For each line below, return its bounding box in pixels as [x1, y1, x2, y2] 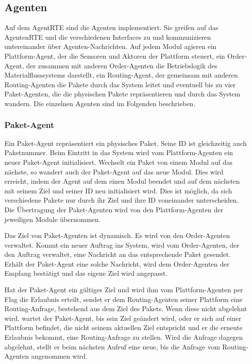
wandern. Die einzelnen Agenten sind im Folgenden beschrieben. [4, 98, 196, 108]
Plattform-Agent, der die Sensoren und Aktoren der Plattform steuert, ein [4, 50, 225, 61]
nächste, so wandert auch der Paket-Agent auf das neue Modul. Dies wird [4, 166, 224, 176]
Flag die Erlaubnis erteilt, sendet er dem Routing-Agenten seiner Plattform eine [4, 294, 243, 304]
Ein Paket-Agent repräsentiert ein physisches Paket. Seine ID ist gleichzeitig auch [4, 138, 247, 148]
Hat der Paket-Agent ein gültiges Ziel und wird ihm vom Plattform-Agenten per [4, 285, 243, 295]
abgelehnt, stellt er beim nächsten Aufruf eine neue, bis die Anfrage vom [4, 341, 220, 351]
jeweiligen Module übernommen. [4, 214, 101, 224]
